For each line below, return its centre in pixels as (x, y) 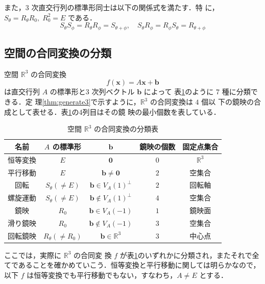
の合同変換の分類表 (126, 129)
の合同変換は (171, 102)
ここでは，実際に (33, 255)
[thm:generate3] (66, 102)
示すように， (119, 102)
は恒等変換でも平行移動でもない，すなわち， (102, 275)
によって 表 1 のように (179, 92)
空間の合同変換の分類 (58, 53)
